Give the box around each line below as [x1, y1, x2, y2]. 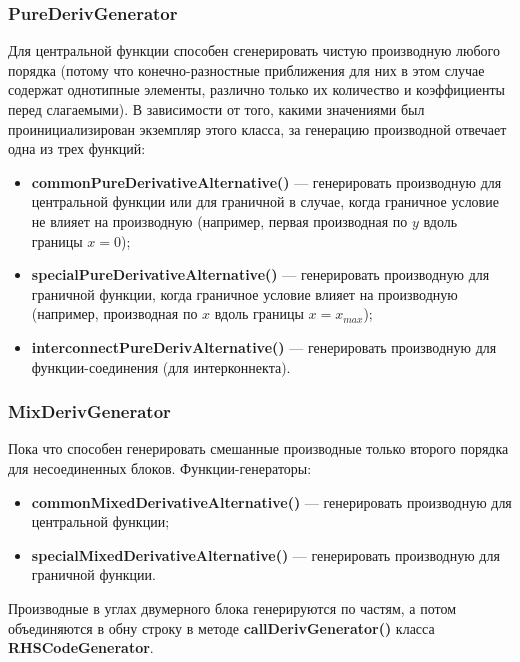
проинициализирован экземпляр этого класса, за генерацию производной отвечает [8, 118, 507, 139]
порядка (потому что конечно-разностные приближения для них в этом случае [8, 59, 485, 80]
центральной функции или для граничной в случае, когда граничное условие [31, 191, 499, 212]
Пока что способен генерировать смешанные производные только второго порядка [8, 438, 509, 459]
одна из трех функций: [8, 138, 146, 159]
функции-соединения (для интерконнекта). [31, 356, 291, 377]
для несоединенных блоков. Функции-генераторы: [8, 457, 312, 478]
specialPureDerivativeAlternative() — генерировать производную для [31, 264, 490, 285]
